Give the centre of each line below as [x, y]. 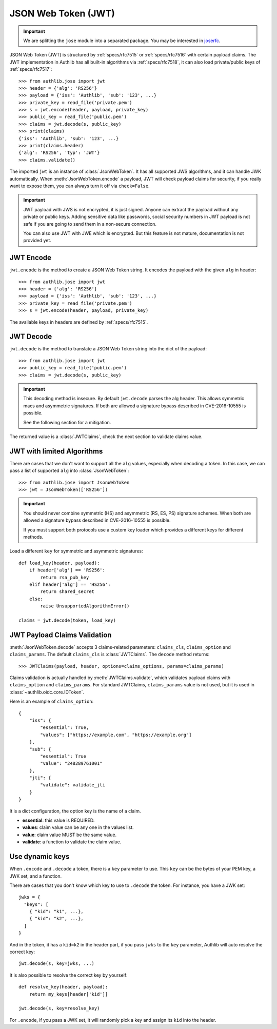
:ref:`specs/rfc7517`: [31, 69]
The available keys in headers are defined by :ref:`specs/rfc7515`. [79, 322]
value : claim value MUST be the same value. [70, 835]
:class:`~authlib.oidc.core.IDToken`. [47, 692]
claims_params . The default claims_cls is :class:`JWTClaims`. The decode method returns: [110, 655]
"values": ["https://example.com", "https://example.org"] [116, 735]
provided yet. [37, 241]
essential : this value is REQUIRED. [58, 820]
